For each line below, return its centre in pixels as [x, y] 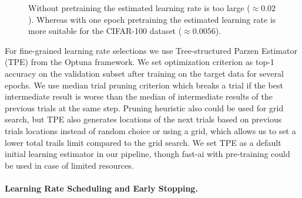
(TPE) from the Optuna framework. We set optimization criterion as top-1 [140, 62]
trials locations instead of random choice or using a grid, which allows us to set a [150, 130]
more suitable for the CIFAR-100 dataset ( [105, 31]
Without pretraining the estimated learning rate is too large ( [139, 8]
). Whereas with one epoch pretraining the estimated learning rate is [152, 19]
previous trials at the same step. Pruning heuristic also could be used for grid [144, 107]
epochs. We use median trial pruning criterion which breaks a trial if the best [144, 85]
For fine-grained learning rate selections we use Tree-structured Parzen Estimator [151, 50]
